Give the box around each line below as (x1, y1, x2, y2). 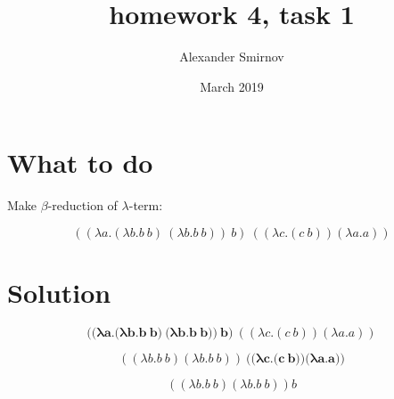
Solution (7, 274, 111, 311)
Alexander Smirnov (179, 47, 284, 66)
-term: (128, 196, 163, 215)
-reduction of (47, 196, 118, 215)
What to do (7, 144, 153, 181)
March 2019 (200, 77, 264, 95)
